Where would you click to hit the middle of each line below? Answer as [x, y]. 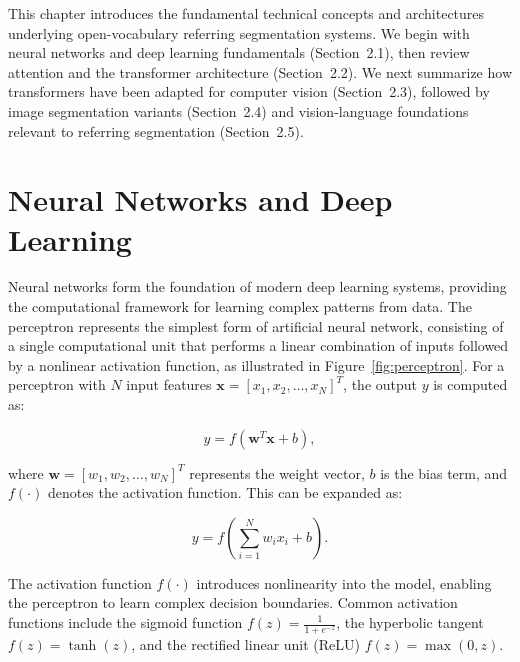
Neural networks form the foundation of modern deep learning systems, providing [257, 286]
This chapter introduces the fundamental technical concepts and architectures [246, 13]
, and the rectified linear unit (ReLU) [246, 643]
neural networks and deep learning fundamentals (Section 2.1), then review [239, 52]
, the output [380, 384]
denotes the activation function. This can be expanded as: [225, 492]
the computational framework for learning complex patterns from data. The [240, 306]
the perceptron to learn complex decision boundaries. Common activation [233, 602]
